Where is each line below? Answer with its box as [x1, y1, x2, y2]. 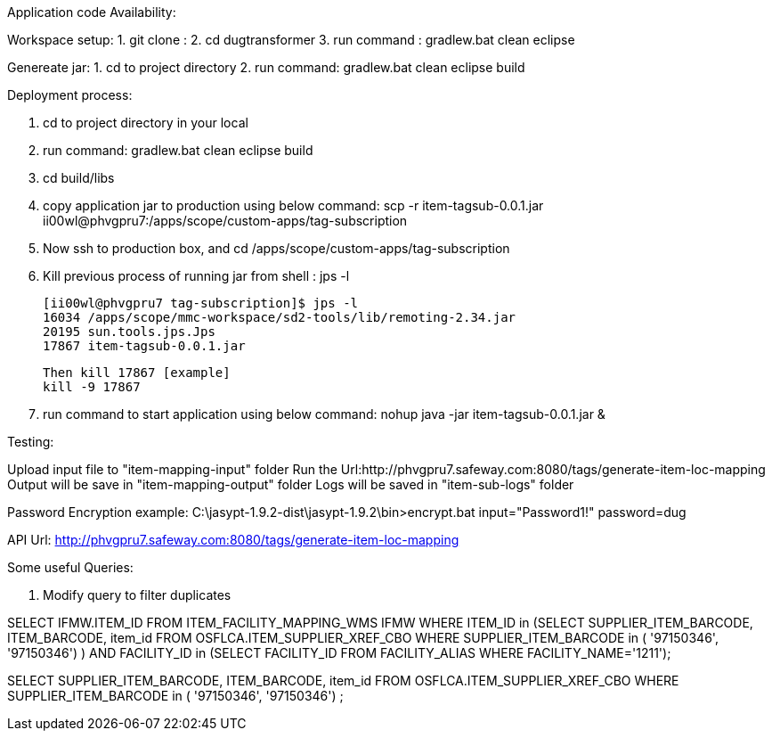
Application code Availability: [7, 4, 176, 20]
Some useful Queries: [7, 560, 134, 575]
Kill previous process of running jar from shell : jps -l [43, 268, 350, 283]
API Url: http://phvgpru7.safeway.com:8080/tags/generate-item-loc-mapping [7, 532, 459, 547]
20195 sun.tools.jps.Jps [43, 324, 215, 339]
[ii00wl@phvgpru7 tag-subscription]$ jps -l [43, 296, 359, 310]
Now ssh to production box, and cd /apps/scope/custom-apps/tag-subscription [43, 241, 510, 256]
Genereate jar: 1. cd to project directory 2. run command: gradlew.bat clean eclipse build [7, 60, 525, 75]
